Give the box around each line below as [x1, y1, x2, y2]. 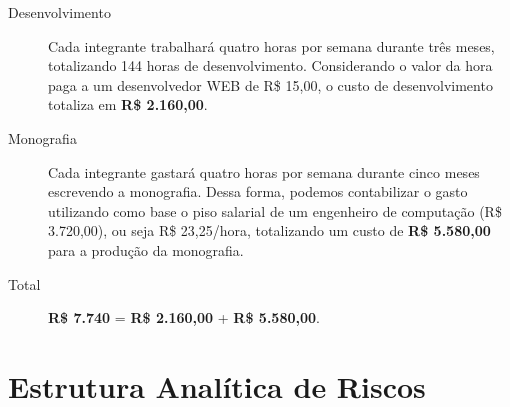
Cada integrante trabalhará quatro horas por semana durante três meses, [48, 35, 495, 56]
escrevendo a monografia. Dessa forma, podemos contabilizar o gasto [48, 181, 468, 202]
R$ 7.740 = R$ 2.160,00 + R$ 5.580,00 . [48, 307, 320, 328]
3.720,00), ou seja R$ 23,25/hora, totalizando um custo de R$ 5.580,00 [48, 220, 491, 241]
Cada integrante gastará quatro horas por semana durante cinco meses [48, 161, 480, 182]
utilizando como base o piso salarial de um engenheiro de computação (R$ [48, 200, 502, 221]
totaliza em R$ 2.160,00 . [48, 94, 208, 115]
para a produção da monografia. [48, 239, 244, 260]
